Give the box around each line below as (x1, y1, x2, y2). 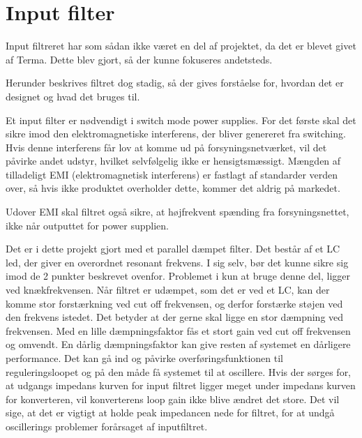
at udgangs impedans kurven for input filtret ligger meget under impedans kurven (6, 378, 356, 393)
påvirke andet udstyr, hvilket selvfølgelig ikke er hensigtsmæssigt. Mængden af (6, 153, 341, 168)
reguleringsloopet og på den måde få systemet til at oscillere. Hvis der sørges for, (6, 364, 352, 379)
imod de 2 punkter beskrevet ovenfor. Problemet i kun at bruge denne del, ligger (6, 269, 351, 283)
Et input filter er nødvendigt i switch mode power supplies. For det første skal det (6, 112, 356, 127)
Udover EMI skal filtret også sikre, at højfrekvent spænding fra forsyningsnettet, (6, 204, 349, 219)
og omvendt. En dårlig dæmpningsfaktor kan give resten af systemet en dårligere (6, 337, 351, 352)
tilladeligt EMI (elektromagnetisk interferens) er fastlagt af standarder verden (6, 167, 338, 181)
